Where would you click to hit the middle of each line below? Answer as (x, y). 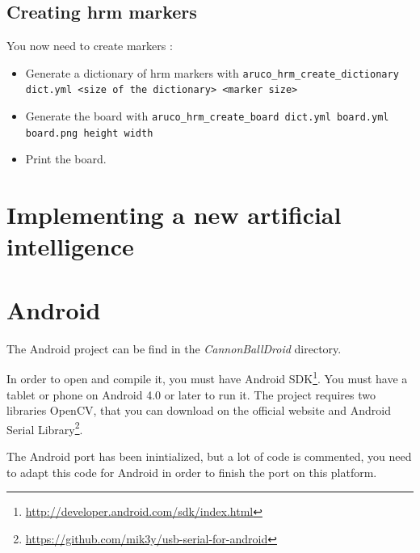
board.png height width (89, 133)
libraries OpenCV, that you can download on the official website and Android (199, 410)
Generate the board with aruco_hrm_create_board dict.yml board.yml (207, 116)
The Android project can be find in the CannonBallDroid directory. (174, 348)
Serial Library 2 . (45, 428)
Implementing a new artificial (174, 215)
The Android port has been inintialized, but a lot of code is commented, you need (209, 456)
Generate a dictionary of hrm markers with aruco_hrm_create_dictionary (212, 72)
